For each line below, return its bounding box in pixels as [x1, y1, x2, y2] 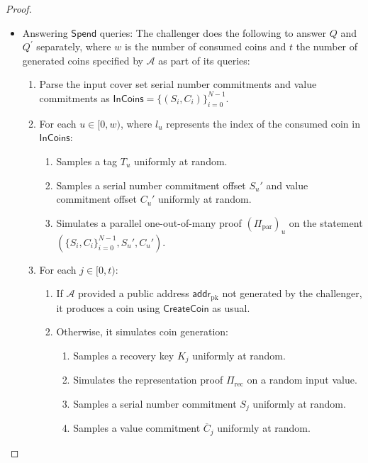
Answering [22, 25, 68, 40]
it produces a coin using [56, 300, 160, 315]
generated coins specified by [22, 52, 143, 67]
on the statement [289, 215, 363, 230]
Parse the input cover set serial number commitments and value [39, 77, 317, 91]
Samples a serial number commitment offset [56, 177, 246, 192]
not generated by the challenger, [222, 286, 362, 301]
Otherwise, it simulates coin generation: [56, 324, 228, 339]
